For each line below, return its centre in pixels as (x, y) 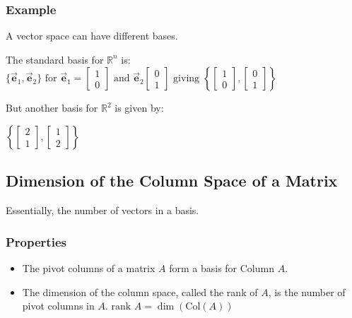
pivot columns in (58, 306)
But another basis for (52, 108)
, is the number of (307, 291)
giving (187, 79)
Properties (36, 241)
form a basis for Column (222, 268)
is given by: (139, 108)
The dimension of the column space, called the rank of (140, 291)
